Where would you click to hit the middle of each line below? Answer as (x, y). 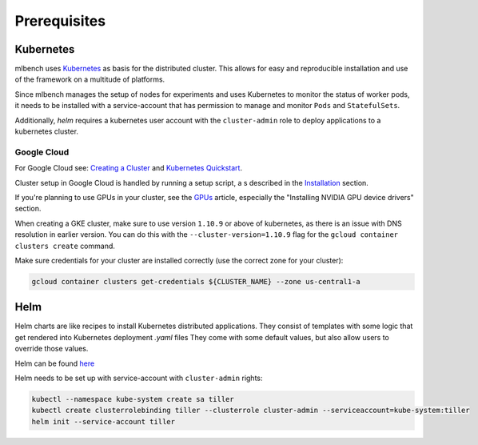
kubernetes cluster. (47, 131)
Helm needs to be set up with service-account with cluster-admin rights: (139, 378)
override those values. (52, 349)
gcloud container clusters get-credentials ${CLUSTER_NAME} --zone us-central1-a (196, 281)
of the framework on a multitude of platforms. (90, 79)
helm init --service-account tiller (104, 421)
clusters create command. (65, 246)
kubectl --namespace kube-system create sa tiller (133, 399)
